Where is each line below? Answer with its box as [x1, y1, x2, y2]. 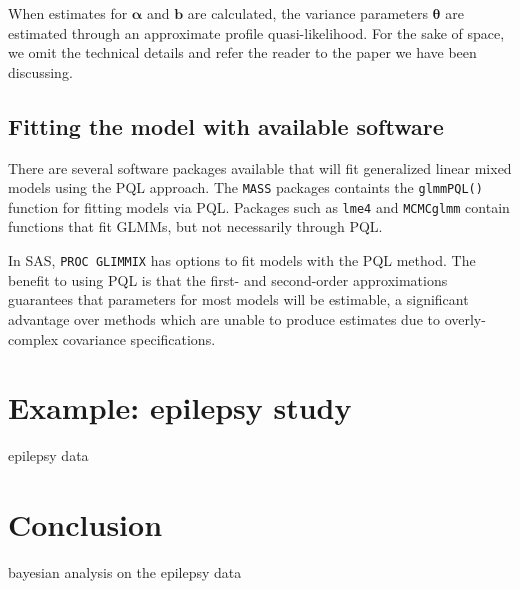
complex [8, 328, 59, 349]
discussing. [8, 61, 73, 82]
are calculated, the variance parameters [187, 3, 428, 23]
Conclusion [8, 504, 163, 545]
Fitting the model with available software [8, 110, 444, 141]
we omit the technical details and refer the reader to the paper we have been [8, 42, 477, 63]
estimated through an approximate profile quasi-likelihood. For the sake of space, [8, 22, 505, 43]
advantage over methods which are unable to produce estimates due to [8, 308, 440, 329]
